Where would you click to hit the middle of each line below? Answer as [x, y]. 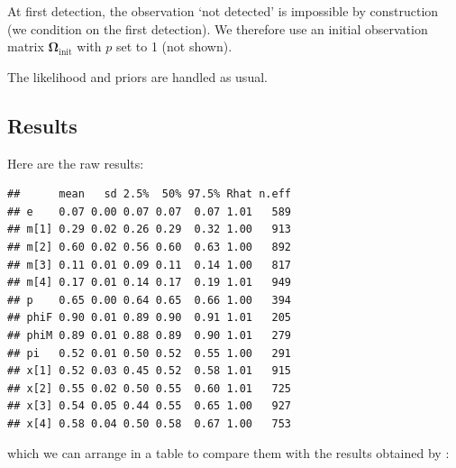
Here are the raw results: [76, 163]
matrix [26, 46]
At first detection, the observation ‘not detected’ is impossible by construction [223, 11]
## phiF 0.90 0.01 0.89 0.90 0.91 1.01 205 [149, 318]
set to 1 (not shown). [174, 46]
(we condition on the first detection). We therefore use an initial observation [218, 28]
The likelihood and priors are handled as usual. [137, 76]
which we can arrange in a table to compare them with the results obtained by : [228, 453]
